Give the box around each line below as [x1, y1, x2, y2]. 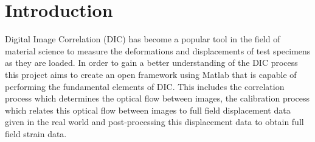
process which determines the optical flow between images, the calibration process [5, 92, 310, 105]
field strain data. [5, 127, 67, 140]
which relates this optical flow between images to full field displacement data [5, 103, 291, 116]
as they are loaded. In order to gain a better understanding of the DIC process [5, 56, 298, 69]
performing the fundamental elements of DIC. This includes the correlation [5, 80, 285, 92]
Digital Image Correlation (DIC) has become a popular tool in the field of [5, 33, 280, 45]
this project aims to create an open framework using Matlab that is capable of [5, 68, 297, 80]
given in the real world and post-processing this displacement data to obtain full [5, 115, 304, 128]
